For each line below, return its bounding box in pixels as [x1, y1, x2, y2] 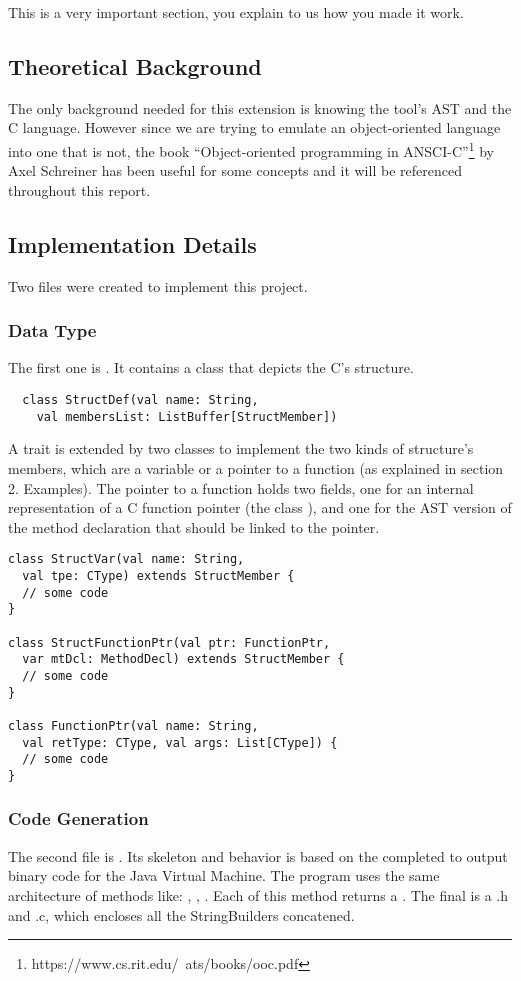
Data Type [8, 318, 97, 343]
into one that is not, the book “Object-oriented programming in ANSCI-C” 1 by [8, 137, 494, 161]
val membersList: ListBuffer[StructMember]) [36, 409, 338, 424]
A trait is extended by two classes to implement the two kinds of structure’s [8, 438, 474, 459]
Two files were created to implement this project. [8, 275, 308, 296]
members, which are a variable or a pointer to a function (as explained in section [8, 457, 504, 478]
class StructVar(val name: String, [8, 552, 245, 567]
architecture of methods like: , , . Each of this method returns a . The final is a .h [8, 884, 508, 905]
